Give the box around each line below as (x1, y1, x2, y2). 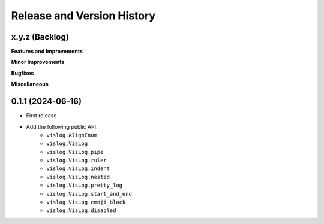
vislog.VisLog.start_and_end (46, 190, 132, 197)
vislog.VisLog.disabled (46, 207, 116, 214)
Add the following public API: (26, 123, 98, 130)
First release (26, 112, 57, 119)
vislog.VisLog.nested (46, 174, 110, 180)
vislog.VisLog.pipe (46, 149, 104, 155)
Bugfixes (11, 69, 34, 77)
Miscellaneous (11, 81, 49, 88)
